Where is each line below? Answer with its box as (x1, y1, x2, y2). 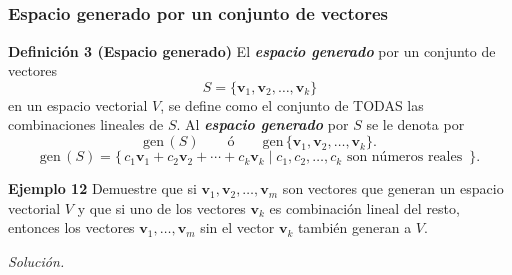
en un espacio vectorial (8, 94, 148, 115)
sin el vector (200, 217, 275, 238)
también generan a (297, 217, 412, 238)
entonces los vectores (8, 217, 135, 238)
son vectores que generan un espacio (282, 178, 504, 199)
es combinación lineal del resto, (269, 197, 460, 218)
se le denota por (366, 114, 465, 135)
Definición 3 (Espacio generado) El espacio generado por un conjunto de (8, 40, 496, 61)
